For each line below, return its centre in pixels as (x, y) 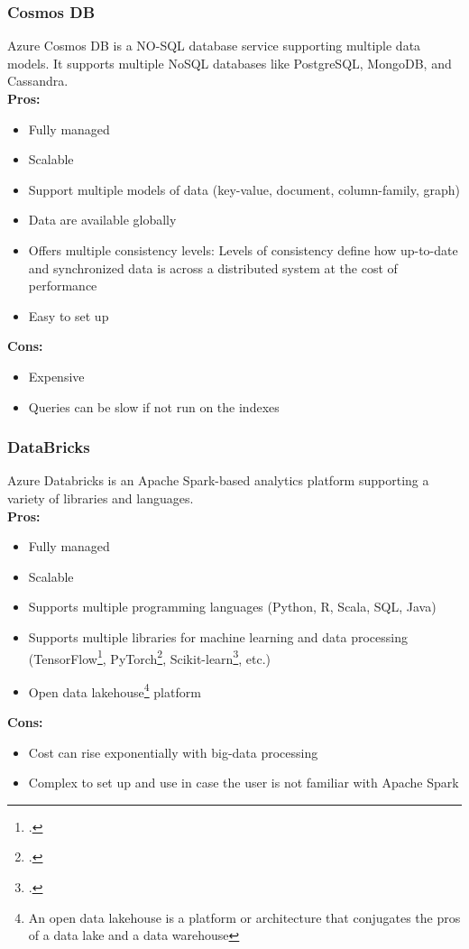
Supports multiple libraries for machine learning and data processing (218, 636)
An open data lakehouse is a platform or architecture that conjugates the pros (244, 917)
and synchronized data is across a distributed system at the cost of (213, 267)
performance (63, 286)
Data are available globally (102, 220)
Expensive (56, 376)
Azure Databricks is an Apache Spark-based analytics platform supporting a (218, 480)
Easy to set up (69, 315)
